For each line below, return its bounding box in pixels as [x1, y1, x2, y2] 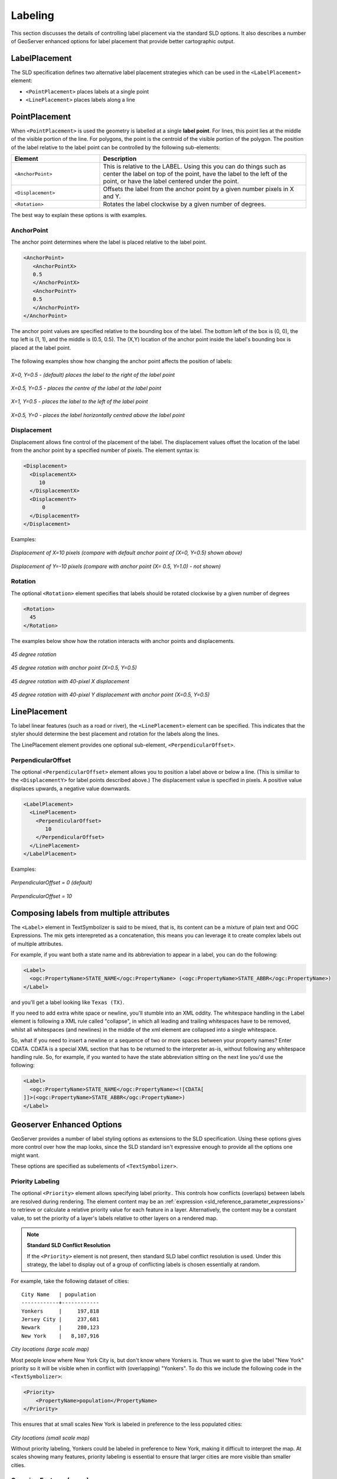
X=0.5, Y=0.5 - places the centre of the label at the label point [11, 385, 162, 392]
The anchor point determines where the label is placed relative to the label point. [11, 238, 207, 246]
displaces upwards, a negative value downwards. [11, 784, 131, 792]
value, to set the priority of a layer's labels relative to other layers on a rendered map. [11, 1215, 218, 1222]
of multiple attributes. [11, 940, 63, 947]
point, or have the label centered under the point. [103, 177, 239, 186]
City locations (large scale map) [11, 1346, 90, 1353]
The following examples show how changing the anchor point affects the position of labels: [11, 358, 233, 365]
